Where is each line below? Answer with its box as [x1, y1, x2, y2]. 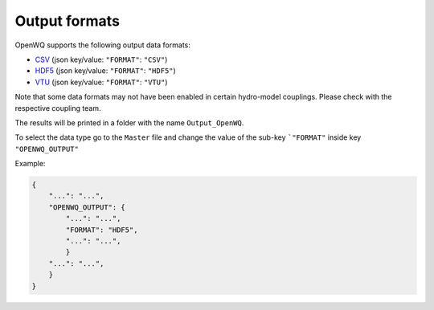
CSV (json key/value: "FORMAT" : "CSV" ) [35, 55, 168, 64]
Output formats [14, 12, 121, 30]
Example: [14, 159, 46, 169]
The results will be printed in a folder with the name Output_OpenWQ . [14, 117, 244, 128]
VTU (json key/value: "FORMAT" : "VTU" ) [35, 77, 168, 87]
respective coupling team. [14, 103, 101, 112]
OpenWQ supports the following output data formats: [14, 40, 190, 50]
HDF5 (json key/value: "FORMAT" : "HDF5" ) [35, 66, 176, 75]
